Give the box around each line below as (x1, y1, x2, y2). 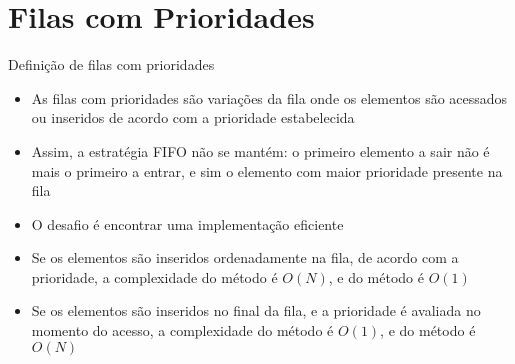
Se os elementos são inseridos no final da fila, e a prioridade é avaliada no (31, 300, 481, 321)
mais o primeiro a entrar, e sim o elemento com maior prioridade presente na (31, 160, 503, 181)
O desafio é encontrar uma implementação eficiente (31, 213, 344, 234)
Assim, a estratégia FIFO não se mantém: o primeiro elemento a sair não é (31, 140, 490, 161)
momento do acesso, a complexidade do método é (31, 320, 334, 341)
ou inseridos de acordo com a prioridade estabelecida (31, 107, 355, 128)
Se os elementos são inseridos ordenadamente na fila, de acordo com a (31, 247, 459, 268)
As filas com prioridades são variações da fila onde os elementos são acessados (31, 87, 508, 108)
